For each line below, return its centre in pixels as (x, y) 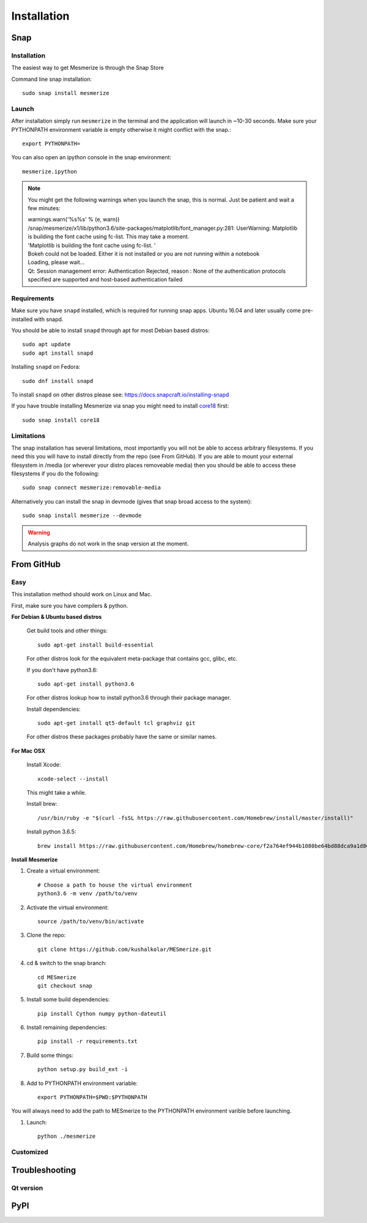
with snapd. (49, 319)
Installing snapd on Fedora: (46, 367)
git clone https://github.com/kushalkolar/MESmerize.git (125, 949)
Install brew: (42, 804)
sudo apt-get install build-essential (96, 645)
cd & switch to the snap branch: (67, 963)
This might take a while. (57, 793)
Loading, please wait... (56, 262)
